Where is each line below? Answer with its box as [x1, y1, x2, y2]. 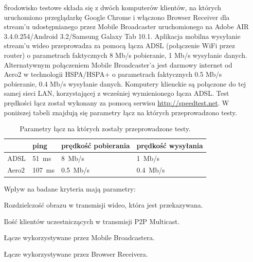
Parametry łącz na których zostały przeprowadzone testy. [19, 123, 191, 134]
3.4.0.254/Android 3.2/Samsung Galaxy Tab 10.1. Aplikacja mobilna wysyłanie [4, 31, 241, 41]
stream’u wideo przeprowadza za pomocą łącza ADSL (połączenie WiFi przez [4, 40, 235, 51]
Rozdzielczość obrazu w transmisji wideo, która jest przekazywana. [4, 200, 203, 210]
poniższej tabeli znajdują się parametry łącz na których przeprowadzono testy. [4, 107, 237, 117]
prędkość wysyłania [136, 140, 203, 150]
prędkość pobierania [61, 140, 130, 150]
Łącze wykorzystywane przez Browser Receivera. [4, 248, 148, 259]
